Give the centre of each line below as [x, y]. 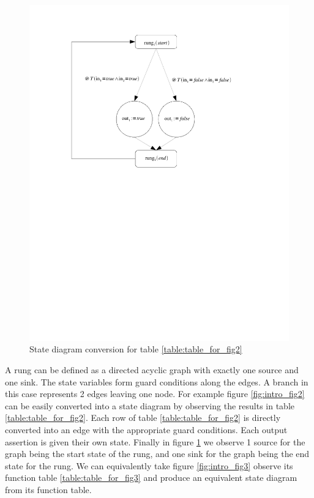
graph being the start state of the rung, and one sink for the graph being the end [157, 454]
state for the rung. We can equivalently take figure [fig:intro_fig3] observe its [149, 465]
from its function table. [48, 490]
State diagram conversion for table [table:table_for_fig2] [136, 349]
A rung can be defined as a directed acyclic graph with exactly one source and [152, 370]
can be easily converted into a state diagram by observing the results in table [150, 405]
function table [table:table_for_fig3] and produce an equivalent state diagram [151, 478]
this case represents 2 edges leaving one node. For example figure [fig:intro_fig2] [155, 394]
